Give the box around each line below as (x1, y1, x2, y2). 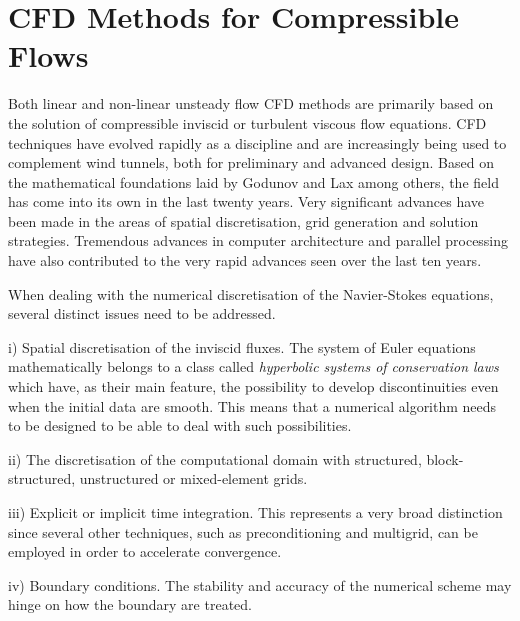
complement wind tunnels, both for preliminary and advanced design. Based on (8, 152, 494, 173)
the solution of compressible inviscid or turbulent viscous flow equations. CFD (8, 112, 487, 133)
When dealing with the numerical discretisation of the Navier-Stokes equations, (8, 283, 494, 304)
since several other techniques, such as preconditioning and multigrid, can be (8, 521, 478, 542)
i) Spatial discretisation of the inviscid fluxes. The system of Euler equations (8, 336, 476, 357)
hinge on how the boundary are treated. (8, 594, 252, 615)
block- (426, 448, 464, 469)
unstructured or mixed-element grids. (79, 468, 308, 489)
